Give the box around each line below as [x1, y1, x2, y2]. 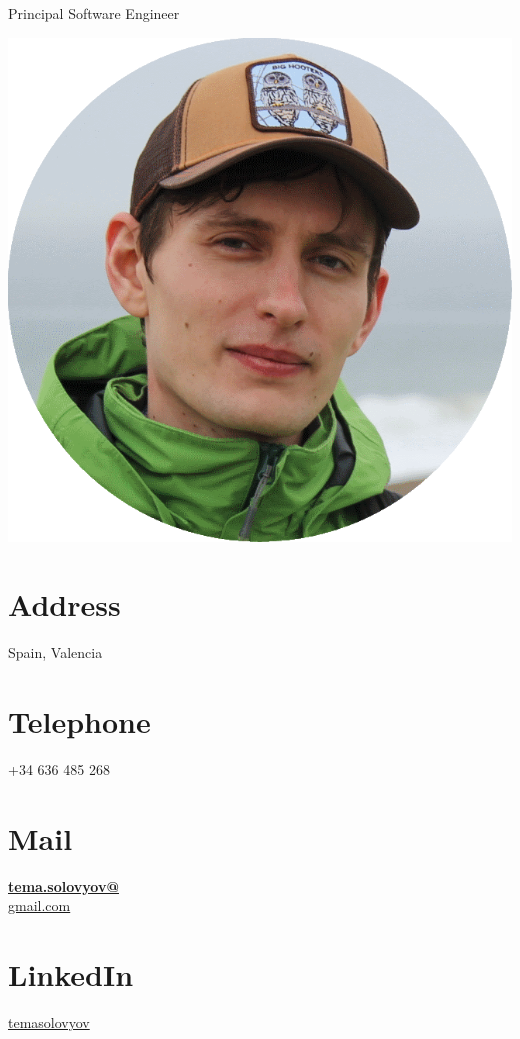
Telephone [8, 701, 151, 742]
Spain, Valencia [8, 642, 103, 663]
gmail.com [8, 895, 71, 916]
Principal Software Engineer [8, 3, 180, 23]
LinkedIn [8, 954, 134, 995]
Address [8, 584, 121, 625]
